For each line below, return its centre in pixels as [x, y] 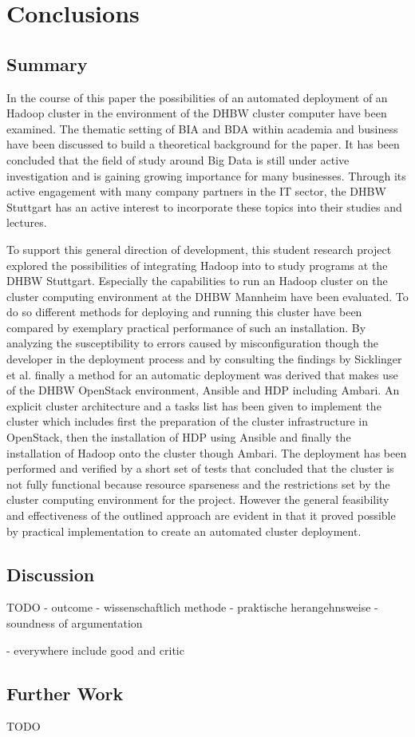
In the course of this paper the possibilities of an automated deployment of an [197, 97]
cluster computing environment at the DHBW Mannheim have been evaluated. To [207, 296]
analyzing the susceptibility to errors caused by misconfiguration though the [193, 343]
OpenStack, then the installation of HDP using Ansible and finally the [179, 437]
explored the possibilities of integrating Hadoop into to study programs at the [197, 265]
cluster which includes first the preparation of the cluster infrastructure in [188, 421]
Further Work [65, 693]
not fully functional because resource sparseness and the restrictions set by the [198, 483]
